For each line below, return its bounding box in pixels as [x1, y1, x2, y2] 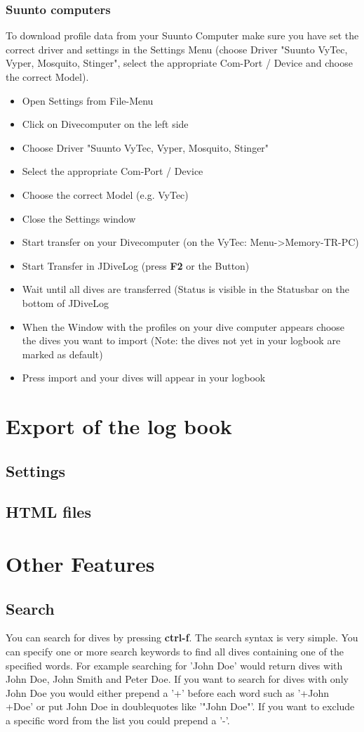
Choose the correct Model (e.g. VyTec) [22, 187, 189, 202]
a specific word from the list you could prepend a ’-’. [6, 712, 230, 727]
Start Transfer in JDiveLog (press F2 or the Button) [22, 258, 250, 273]
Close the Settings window [22, 211, 136, 226]
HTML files [6, 501, 91, 523]
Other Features [6, 549, 155, 578]
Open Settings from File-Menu [22, 93, 154, 107]
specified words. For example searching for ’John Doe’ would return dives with [6, 658, 343, 672]
